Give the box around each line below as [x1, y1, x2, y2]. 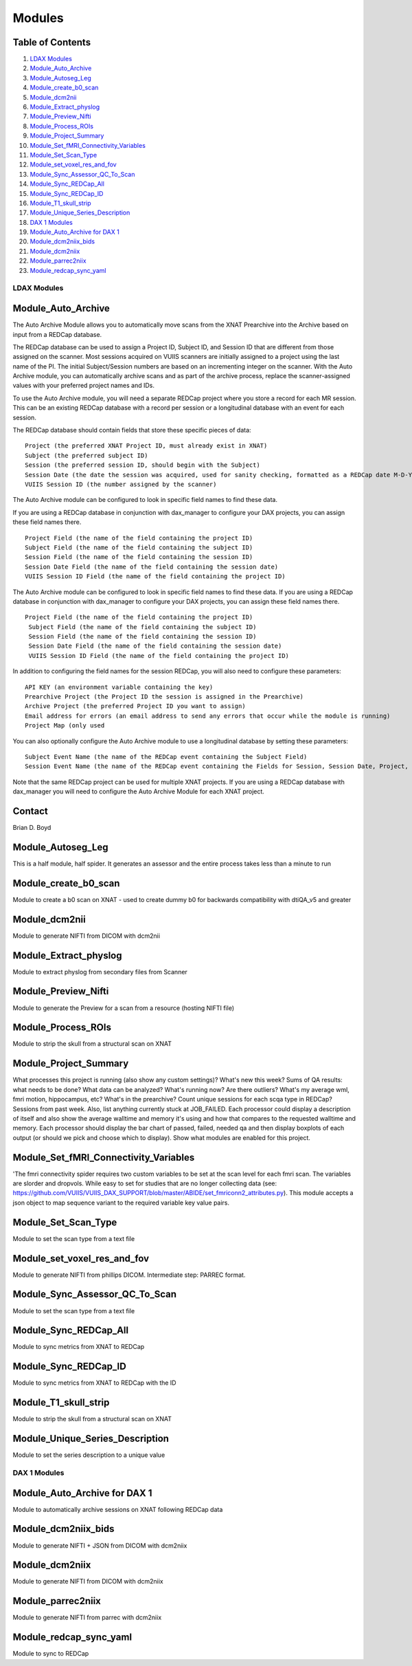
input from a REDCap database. [12, 330, 102, 338]
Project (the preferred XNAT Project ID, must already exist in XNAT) [25, 442, 268, 450]
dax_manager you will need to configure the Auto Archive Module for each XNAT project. [12, 787, 264, 796]
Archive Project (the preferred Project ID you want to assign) [25, 702, 247, 710]
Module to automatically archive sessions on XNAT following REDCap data [12, 1505, 223, 1513]
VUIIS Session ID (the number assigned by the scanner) [25, 480, 217, 488]
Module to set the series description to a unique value [12, 1451, 165, 1459]
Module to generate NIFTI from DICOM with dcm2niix [12, 1577, 164, 1586]
